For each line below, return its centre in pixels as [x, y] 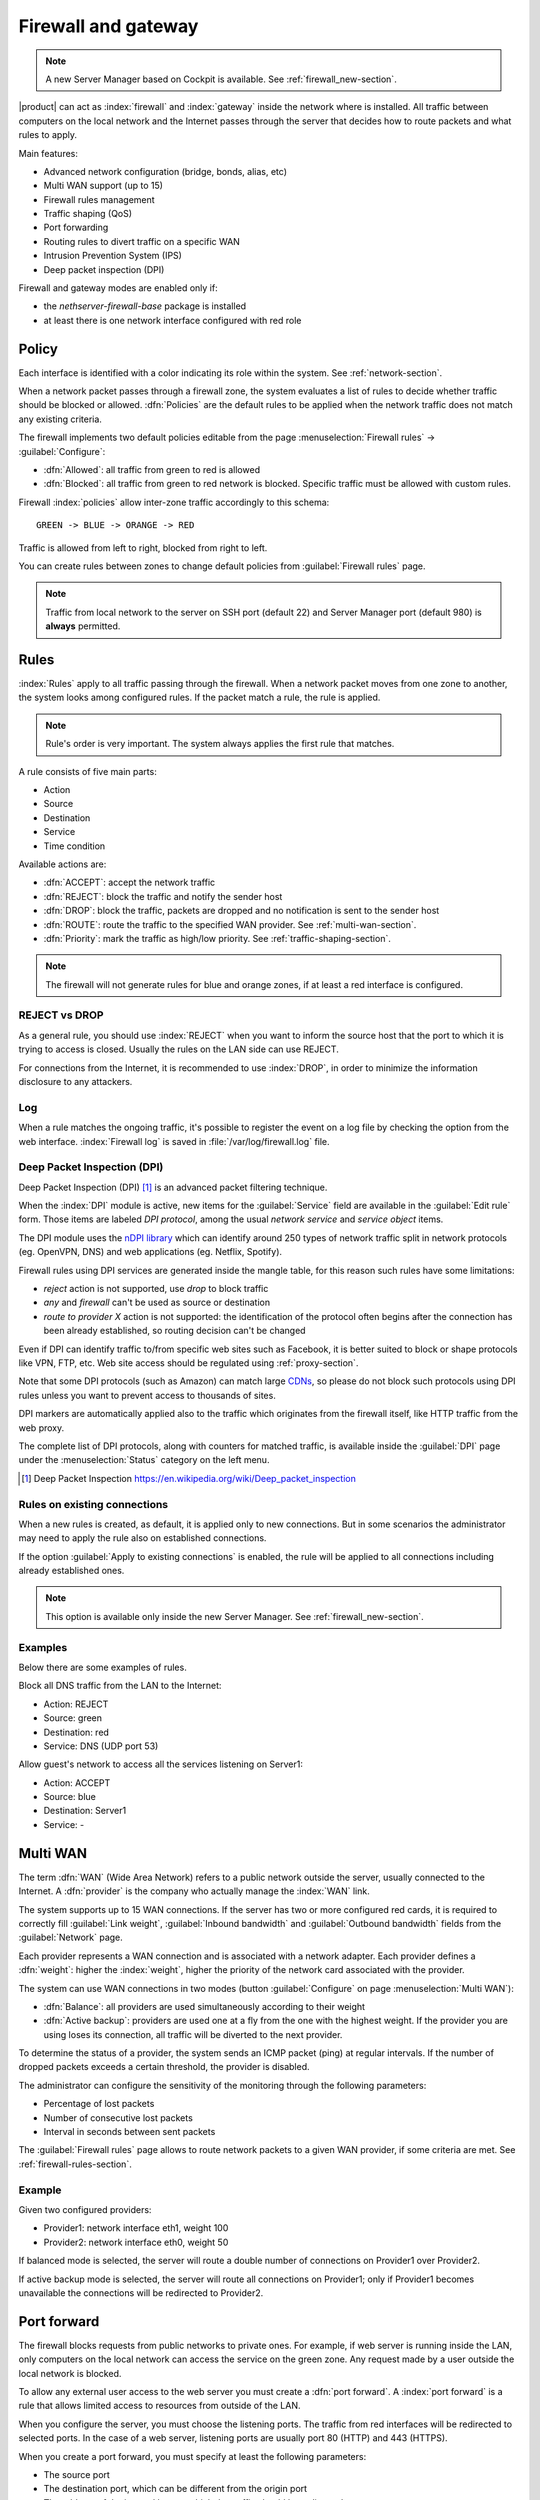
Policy [38, 348]
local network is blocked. [70, 2373]
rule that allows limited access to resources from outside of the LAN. [159, 2406]
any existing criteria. [60, 419]
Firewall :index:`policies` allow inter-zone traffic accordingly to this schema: [174, 502]
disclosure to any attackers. [75, 1082]
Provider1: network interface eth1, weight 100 [136, 2228]
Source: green [73, 1718]
